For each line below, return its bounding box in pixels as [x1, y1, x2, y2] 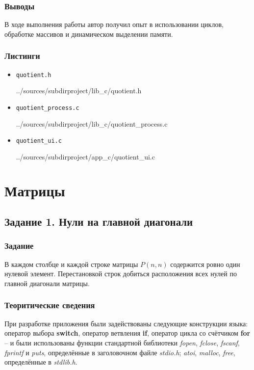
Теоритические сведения [4, 299, 95, 311]
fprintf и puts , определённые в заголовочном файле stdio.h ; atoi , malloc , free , [4, 347, 235, 357]
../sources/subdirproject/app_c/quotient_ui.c [16, 151, 155, 161]
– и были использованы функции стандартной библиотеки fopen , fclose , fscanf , [4, 337, 240, 347]
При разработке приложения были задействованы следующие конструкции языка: [4, 318, 248, 328]
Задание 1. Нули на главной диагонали [4, 214, 193, 229]
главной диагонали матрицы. [4, 278, 90, 288]
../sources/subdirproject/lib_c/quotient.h [16, 85, 142, 96]
